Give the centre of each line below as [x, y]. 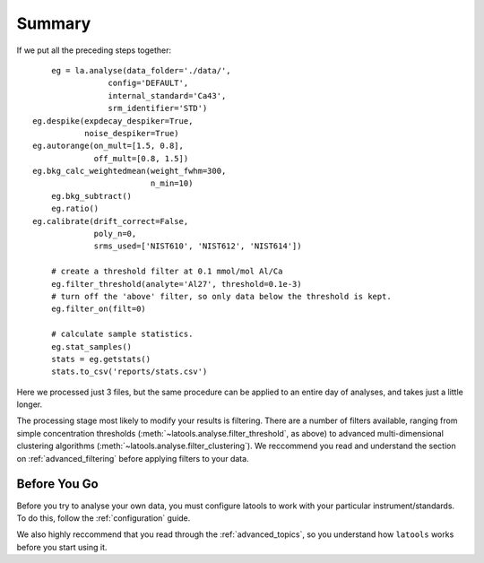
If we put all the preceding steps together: [94, 50]
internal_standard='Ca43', [167, 95]
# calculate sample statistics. [122, 334]
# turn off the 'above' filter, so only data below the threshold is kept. [221, 296]
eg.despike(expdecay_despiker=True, [113, 121]
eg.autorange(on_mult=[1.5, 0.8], [108, 146]
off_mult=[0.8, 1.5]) [141, 158]
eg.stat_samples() [91, 346]
